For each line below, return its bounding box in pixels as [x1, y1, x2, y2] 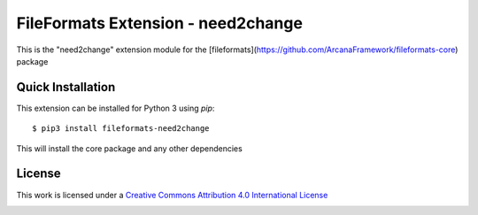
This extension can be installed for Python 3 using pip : [16, 103, 215, 113]
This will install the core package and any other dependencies [16, 142, 243, 154]
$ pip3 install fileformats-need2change [32, 124, 210, 134]
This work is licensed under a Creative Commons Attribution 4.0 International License [16, 189, 328, 200]
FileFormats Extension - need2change [16, 13, 303, 33]
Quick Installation [16, 80, 116, 95]
